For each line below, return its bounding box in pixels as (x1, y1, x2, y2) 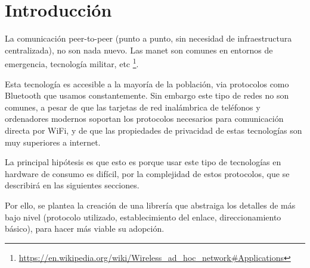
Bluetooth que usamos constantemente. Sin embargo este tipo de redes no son (5, 89, 289, 102)
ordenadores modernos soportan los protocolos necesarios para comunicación (5, 112, 284, 125)
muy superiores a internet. (5, 135, 101, 148)
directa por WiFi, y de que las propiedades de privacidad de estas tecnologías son (5, 124, 302, 136)
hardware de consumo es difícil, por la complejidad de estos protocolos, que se (5, 167, 290, 179)
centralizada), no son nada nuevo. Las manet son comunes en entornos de (5, 43, 273, 56)
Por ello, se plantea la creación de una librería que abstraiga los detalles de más (5, 198, 296, 211)
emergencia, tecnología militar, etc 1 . (5, 56, 139, 70)
